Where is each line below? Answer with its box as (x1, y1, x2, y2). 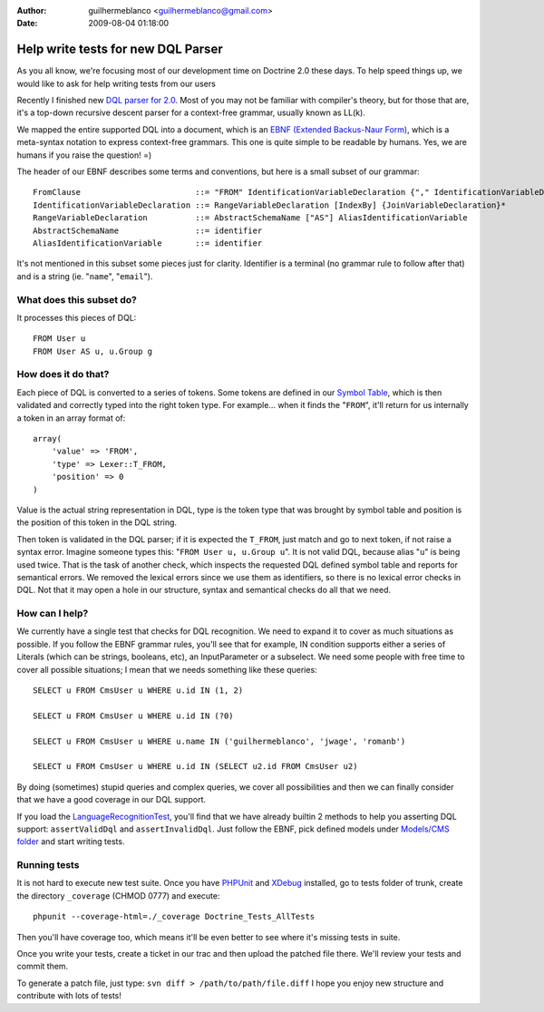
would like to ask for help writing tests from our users (16, 78, 217, 89)
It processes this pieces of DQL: (16, 312, 137, 323)
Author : (16, 5, 47, 15)
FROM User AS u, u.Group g (33, 345, 153, 356)
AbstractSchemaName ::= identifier (33, 225, 263, 236)
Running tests (16, 859, 80, 871)
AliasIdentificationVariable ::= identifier (33, 238, 263, 248)
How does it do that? (16, 368, 110, 381)
